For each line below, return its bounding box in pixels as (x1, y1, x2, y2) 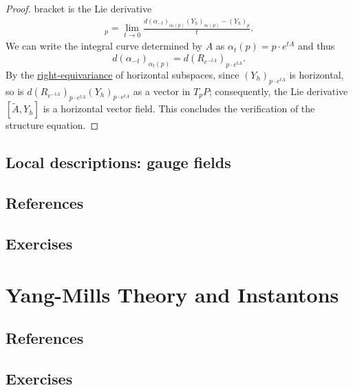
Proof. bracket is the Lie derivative (6, 1, 152, 15)
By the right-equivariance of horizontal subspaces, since (6, 67, 239, 81)
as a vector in (133, 83, 191, 98)
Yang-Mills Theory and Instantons (6, 280, 339, 308)
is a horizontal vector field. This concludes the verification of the (43, 101, 315, 116)
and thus (297, 39, 335, 53)
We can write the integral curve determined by (6, 39, 202, 53)
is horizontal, (289, 67, 344, 81)
